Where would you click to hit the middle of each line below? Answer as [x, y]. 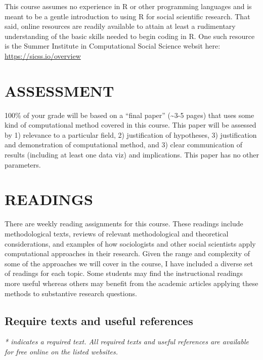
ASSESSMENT [59, 90]
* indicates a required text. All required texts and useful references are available [127, 342]
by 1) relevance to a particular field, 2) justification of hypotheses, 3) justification [131, 134]
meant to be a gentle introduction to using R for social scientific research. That [127, 16]
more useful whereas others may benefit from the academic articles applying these [131, 283]
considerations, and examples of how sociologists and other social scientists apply [130, 243]
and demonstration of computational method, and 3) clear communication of [123, 145]
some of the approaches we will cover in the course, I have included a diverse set [129, 263]
